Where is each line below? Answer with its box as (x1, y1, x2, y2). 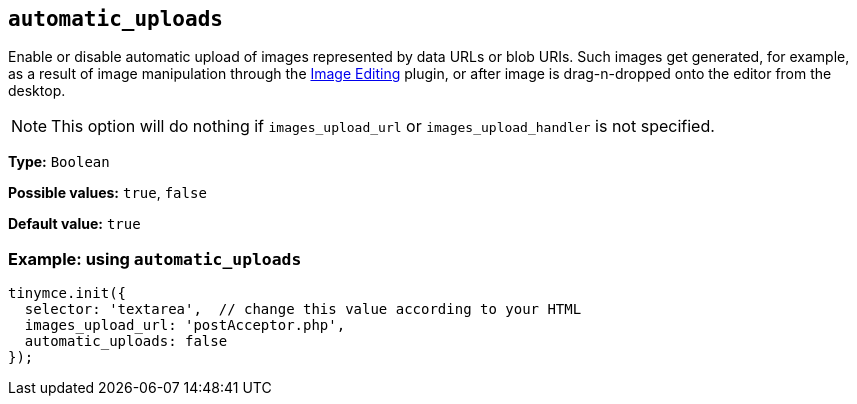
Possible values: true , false (8, 184, 207, 202)
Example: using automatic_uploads (8, 248, 302, 269)
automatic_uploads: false (24, 333, 228, 350)
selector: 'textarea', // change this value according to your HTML (24, 301, 582, 318)
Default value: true (8, 215, 141, 233)
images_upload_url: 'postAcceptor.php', (24, 317, 346, 334)
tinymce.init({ (8, 285, 127, 302)
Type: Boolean (8, 153, 110, 171)
